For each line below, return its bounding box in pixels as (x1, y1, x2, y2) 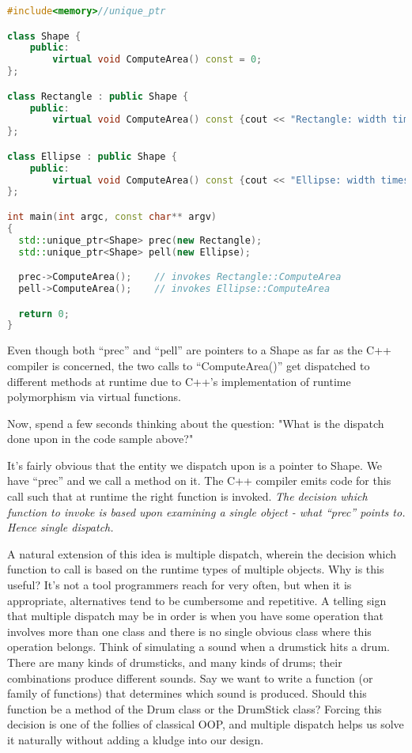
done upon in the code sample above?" (7, 430, 194, 447)
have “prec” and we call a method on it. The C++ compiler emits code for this (7, 472, 391, 489)
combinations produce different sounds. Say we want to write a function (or (7, 669, 373, 686)
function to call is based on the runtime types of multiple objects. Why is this (7, 561, 384, 577)
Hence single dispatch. (7, 519, 114, 535)
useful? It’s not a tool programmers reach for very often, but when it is (7, 577, 352, 593)
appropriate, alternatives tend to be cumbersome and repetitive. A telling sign (7, 592, 387, 608)
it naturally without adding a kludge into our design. (7, 731, 264, 747)
